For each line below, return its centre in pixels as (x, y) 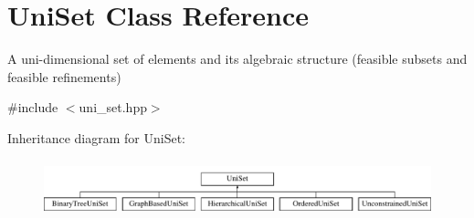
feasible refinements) (64, 76)
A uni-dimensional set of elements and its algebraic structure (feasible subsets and (237, 59)
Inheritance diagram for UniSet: (96, 137)
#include (33, 107)
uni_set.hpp (113, 107)
